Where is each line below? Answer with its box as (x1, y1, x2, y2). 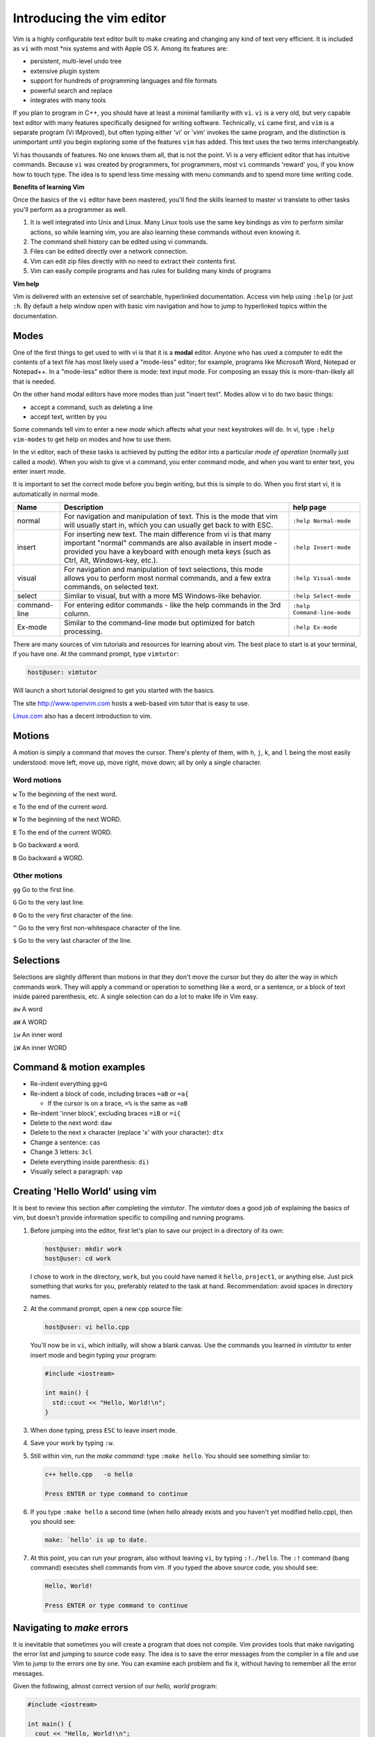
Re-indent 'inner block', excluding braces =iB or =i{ (30, 1109, 181, 1117)
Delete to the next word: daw (30, 1119, 112, 1127)
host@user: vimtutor (27, 668, 97, 677)
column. (63, 609, 90, 618)
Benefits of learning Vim (12, 183, 85, 191)
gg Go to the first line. (12, 885, 76, 894)
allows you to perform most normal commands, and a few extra (63, 573, 271, 583)
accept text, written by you (30, 412, 107, 420)
